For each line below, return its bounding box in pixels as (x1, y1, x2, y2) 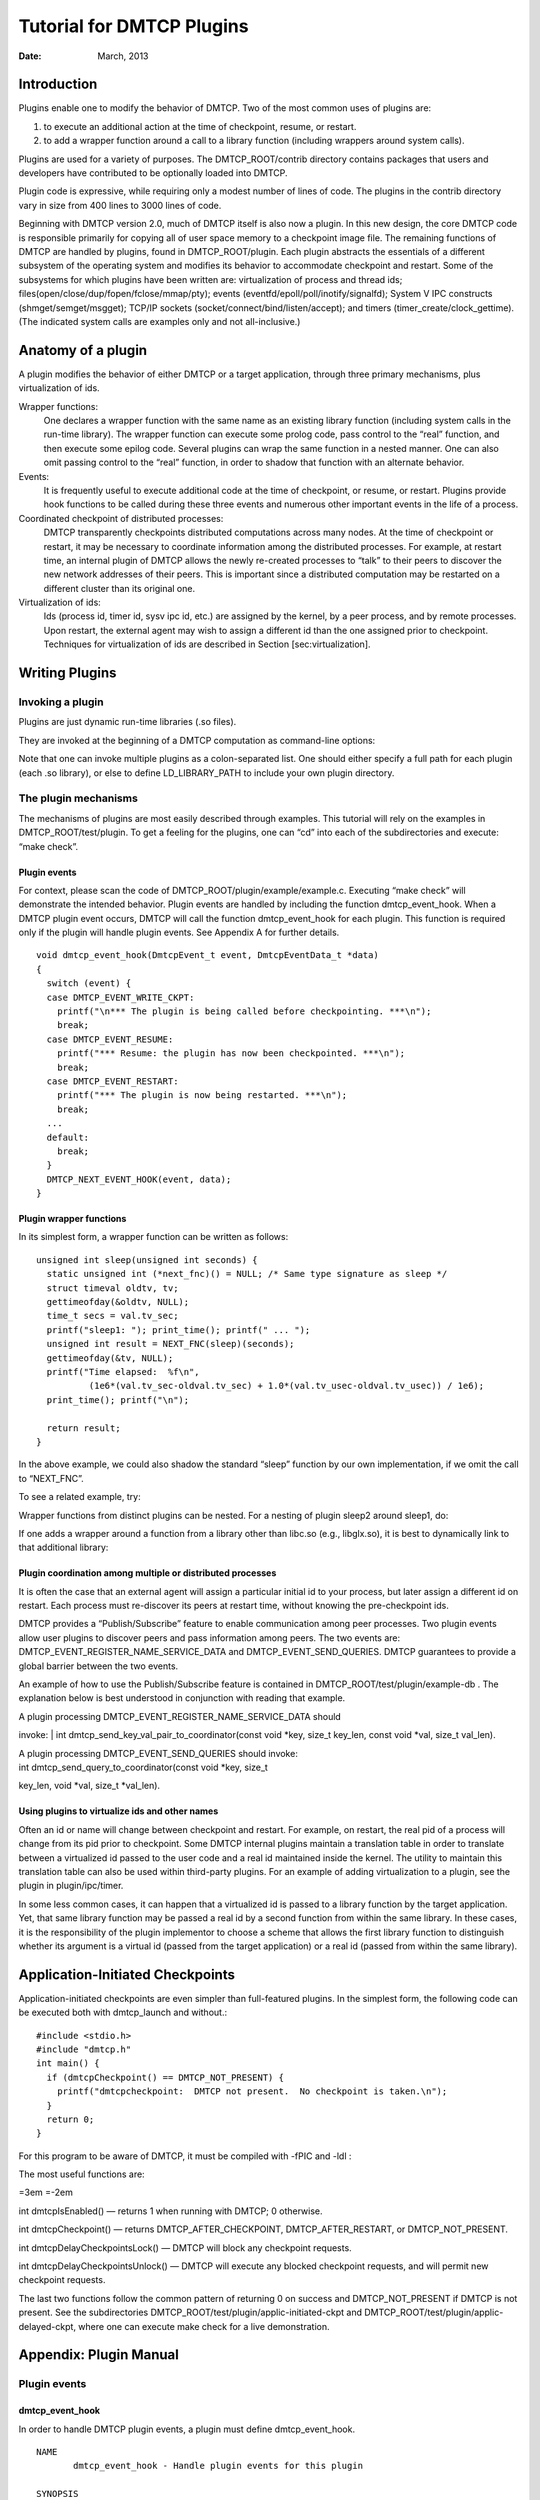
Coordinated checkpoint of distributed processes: (18, 512, 224, 524)
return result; (46, 1422, 121, 1434)
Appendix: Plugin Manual (18, 2346, 179, 2364)
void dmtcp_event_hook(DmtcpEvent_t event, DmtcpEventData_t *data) (36, 950, 379, 961)
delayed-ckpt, (18, 2320, 77, 2332)
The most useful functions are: (18, 2168, 145, 2180)
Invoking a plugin (18, 695, 104, 709)
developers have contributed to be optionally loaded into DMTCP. (18, 167, 289, 179)
